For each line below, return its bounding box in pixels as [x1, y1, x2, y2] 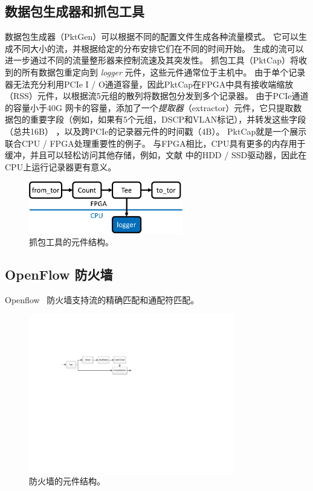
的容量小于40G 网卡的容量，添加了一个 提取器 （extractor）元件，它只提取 [5, 101, 294, 114]
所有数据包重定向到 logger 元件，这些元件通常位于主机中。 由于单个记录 [21, 65, 306, 78]
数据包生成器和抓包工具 [5, 2, 144, 21]
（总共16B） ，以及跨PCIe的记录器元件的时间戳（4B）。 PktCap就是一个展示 [5, 124, 307, 137]
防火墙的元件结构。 [29, 475, 105, 487]
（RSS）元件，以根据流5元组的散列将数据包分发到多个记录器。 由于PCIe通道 [5, 89, 309, 102]
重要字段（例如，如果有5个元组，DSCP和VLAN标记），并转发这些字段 [30, 113, 306, 126]
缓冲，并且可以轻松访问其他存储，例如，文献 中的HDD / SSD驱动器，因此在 [5, 149, 307, 161]
